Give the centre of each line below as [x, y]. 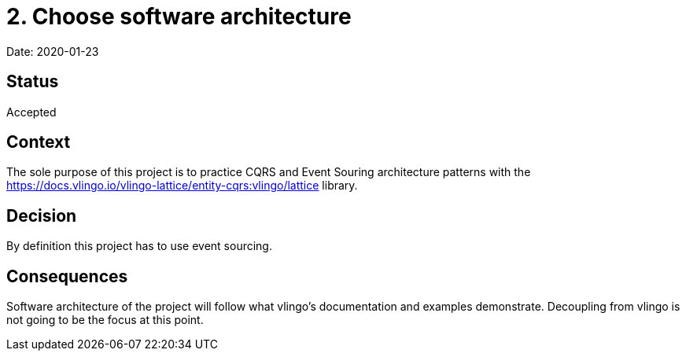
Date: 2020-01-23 [53, 51]
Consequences [67, 276]
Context [39, 142]
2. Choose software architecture [179, 17]
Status [33, 82]
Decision [42, 215]
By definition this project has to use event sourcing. [139, 246]
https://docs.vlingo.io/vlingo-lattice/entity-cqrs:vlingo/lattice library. [182, 186]
